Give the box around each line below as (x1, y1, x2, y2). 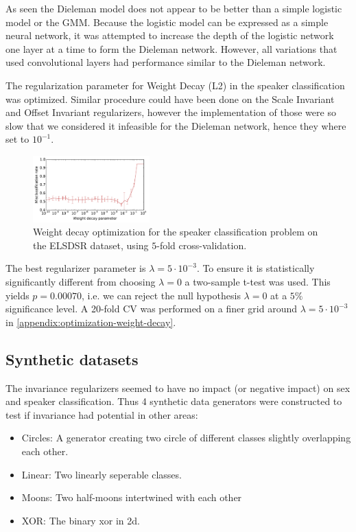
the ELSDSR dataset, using (33, 238, 149, 252)
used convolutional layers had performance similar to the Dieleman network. (5, 55, 326, 69)
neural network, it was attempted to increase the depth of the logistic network (5, 28, 334, 43)
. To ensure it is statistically (196, 261, 315, 275)
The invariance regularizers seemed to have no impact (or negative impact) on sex (5, 380, 351, 395)
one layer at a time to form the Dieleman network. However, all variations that (5, 41, 337, 56)
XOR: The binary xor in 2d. (21, 513, 140, 527)
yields (5, 288, 29, 302)
